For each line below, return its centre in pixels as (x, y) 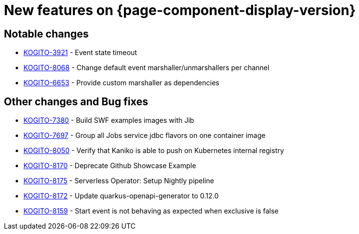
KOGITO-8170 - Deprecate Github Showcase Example (110, 166)
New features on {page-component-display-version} (180, 10)
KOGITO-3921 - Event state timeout (80, 53)
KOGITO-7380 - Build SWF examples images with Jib (109, 120)
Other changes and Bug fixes (76, 101)
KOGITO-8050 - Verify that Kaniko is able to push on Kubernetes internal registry (154, 151)
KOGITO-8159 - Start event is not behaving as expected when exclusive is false (151, 211)
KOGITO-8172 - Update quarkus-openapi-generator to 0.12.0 (121, 196)
